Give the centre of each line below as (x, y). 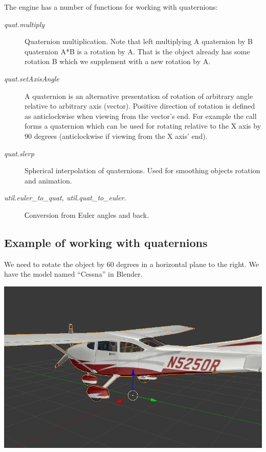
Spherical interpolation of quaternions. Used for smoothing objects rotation (142, 170)
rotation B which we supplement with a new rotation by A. (118, 61)
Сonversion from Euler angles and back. (87, 214)
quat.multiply (25, 24)
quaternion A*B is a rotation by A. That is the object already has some (137, 51)
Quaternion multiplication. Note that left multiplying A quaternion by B (139, 41)
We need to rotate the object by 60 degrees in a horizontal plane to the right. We (131, 264)
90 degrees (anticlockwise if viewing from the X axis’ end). (116, 136)
